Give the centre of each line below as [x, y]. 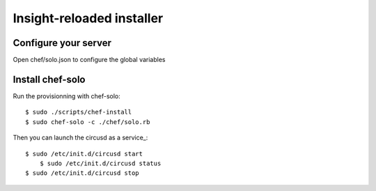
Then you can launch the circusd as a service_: [80, 138]
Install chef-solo [49, 79]
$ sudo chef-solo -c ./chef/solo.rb [88, 122]
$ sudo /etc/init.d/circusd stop [82, 173]
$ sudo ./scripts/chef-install [79, 112]
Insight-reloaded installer [88, 18]
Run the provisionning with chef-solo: [67, 96]
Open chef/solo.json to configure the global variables [89, 60]
